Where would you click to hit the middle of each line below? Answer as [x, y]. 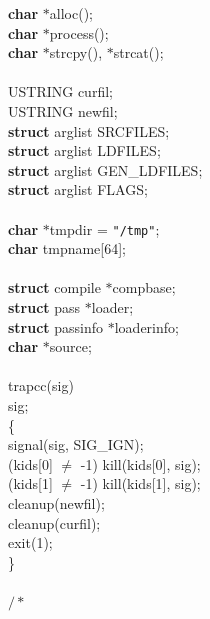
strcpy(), [76, 52]
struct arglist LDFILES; [84, 150]
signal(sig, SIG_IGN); [76, 444]
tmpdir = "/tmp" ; [104, 228]
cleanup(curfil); [54, 522]
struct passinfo [56, 326]
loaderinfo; [146, 326]
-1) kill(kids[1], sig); [140, 483]
